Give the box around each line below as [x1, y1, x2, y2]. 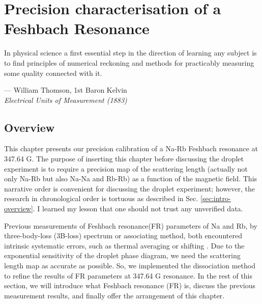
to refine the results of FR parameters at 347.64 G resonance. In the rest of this [4, 270, 253, 281]
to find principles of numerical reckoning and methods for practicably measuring [4, 57, 254, 68]
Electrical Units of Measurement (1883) [4, 94, 127, 105]
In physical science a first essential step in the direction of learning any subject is [4, 47, 257, 58]
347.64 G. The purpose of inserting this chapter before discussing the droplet [4, 153, 244, 164]
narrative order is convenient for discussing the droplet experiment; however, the [4, 183, 255, 194]
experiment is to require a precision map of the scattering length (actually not [4, 163, 248, 174]
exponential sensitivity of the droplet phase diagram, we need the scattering [4, 250, 241, 261]
